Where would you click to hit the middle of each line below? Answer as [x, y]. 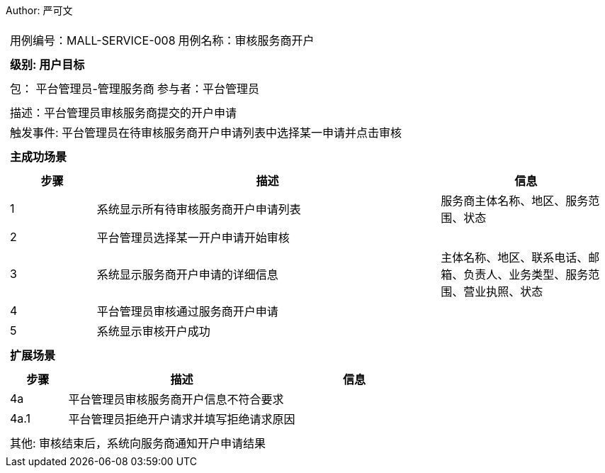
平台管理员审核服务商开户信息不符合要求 [176, 399]
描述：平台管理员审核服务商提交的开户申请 [124, 113]
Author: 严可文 [39, 10]
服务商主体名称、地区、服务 [515, 201]
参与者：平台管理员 [208, 89]
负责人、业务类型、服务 [526, 274]
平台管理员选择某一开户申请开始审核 [193, 238]
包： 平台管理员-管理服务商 [82, 89]
